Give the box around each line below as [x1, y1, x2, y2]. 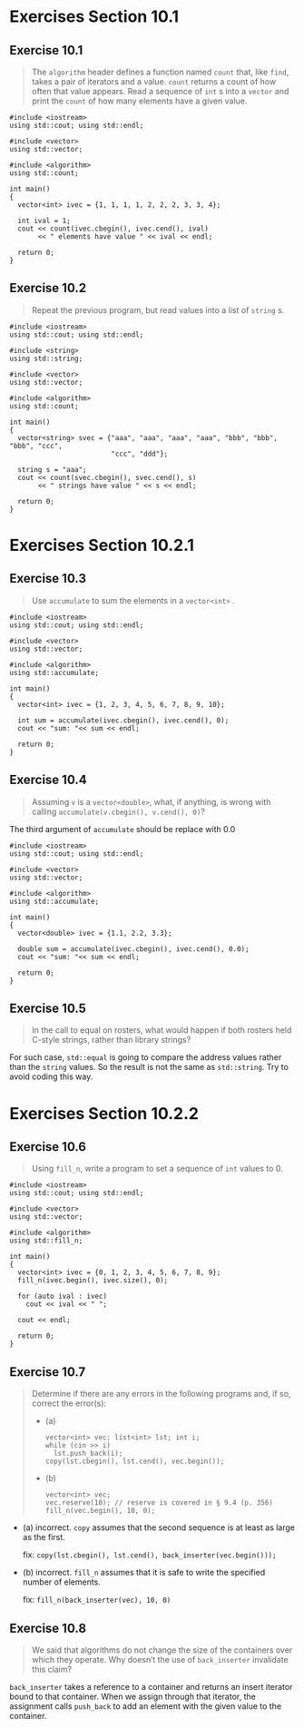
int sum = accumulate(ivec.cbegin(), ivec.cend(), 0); [17, 715, 230, 725]
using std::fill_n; [9, 1236, 83, 1245]
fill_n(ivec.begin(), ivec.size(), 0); [17, 1276, 169, 1285]
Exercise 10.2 [9, 280, 87, 296]
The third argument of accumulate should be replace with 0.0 [9, 823, 236, 834]
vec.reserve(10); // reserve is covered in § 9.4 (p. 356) [44, 1498, 274, 1507]
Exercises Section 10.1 [9, 6, 180, 27]
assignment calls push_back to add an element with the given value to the [9, 1701, 282, 1712]
